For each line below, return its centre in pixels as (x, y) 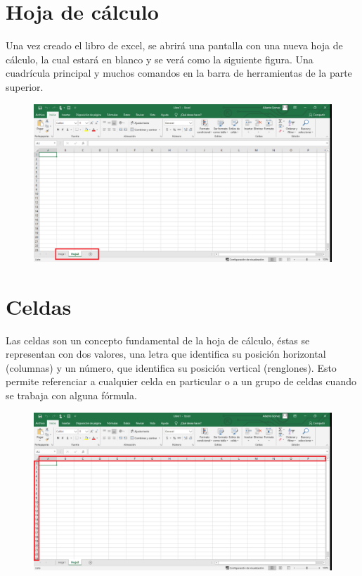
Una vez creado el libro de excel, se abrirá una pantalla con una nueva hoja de (174, 45)
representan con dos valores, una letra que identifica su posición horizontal (166, 354)
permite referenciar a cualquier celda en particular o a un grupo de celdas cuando (181, 381)
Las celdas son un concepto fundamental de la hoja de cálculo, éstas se (158, 340)
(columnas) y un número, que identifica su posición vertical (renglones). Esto (171, 367)
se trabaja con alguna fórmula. (71, 395)
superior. (25, 86)
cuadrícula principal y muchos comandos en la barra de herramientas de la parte (179, 73)
